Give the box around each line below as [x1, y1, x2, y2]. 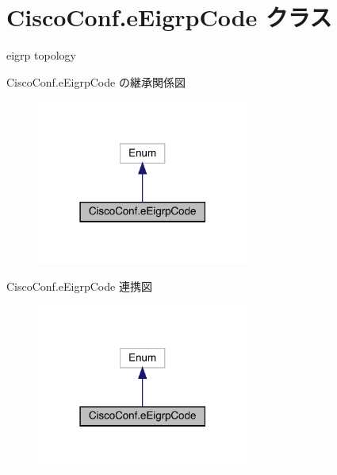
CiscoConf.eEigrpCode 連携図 [6, 278, 152, 295]
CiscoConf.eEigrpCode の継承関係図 [6, 73, 186, 90]
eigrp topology [6, 47, 76, 64]
